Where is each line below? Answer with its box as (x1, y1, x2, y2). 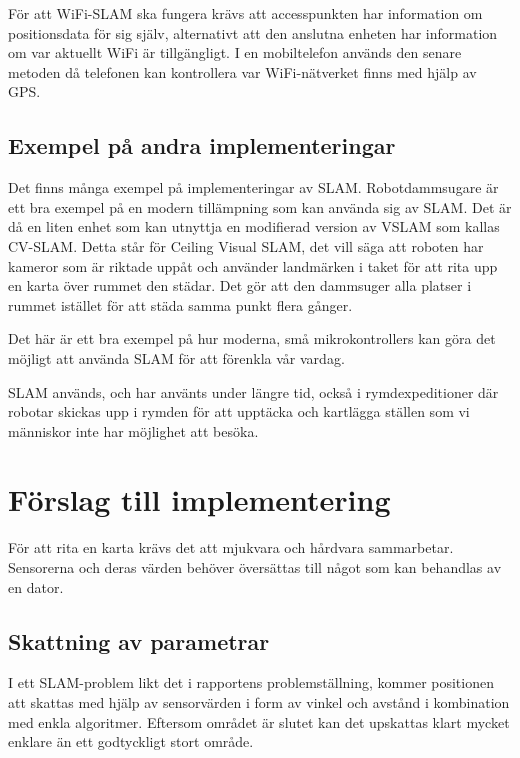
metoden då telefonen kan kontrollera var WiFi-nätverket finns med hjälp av (8, 61, 477, 82)
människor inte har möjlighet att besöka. (8, 420, 259, 441)
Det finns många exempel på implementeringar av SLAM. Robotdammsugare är (8, 177, 499, 198)
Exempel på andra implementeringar (8, 130, 396, 161)
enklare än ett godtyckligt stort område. (8, 731, 254, 752)
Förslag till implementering (8, 479, 391, 520)
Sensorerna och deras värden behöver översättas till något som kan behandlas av (8, 557, 502, 578)
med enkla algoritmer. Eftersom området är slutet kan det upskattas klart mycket (8, 711, 510, 732)
